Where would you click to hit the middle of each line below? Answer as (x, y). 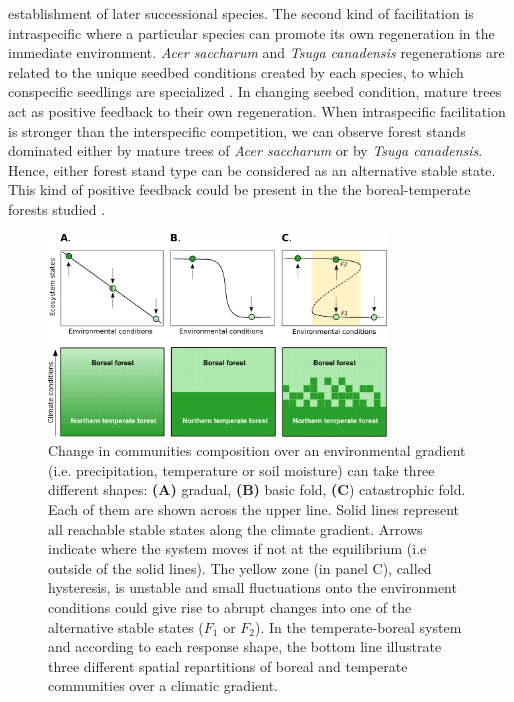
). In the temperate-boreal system (358, 626)
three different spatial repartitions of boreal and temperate (228, 665)
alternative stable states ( (126, 626)
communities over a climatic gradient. (163, 685)
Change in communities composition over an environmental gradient (257, 450)
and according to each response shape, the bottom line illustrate (245, 646)
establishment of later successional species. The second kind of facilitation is (241, 13)
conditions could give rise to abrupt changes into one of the (230, 606)
